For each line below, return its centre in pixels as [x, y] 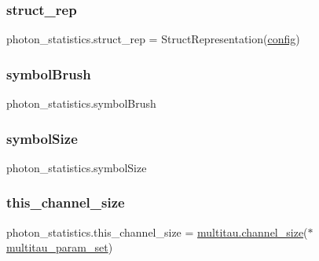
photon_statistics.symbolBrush [81, 103]
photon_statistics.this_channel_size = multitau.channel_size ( [157, 232]
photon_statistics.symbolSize [77, 167]
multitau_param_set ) [60, 247]
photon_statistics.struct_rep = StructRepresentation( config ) [153, 39]
